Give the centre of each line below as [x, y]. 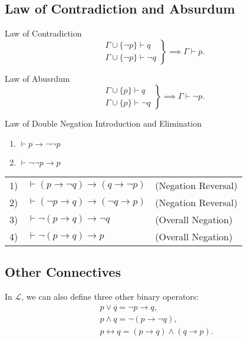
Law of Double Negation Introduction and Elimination [103, 123]
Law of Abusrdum [37, 78]
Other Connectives [63, 272]
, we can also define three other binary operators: [110, 297]
